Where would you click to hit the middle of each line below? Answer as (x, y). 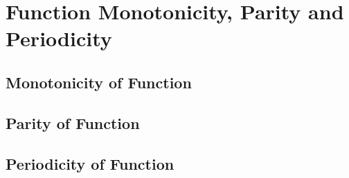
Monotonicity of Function (99, 82)
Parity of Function (73, 122)
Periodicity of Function (90, 163)
